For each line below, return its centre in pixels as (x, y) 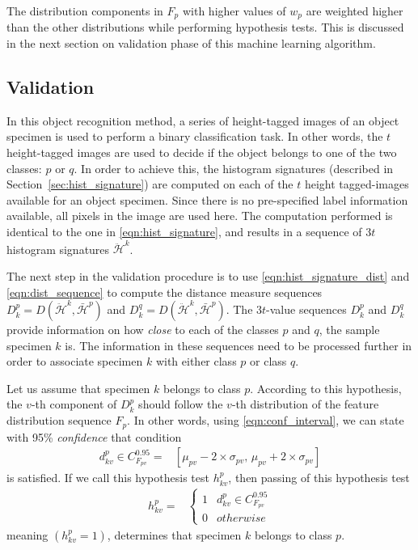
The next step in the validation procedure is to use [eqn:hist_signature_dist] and (208, 275)
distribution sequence (59, 420)
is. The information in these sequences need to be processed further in (239, 345)
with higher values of (234, 11)
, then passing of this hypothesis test (319, 478)
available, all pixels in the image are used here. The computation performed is (200, 216)
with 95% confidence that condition (94, 436)
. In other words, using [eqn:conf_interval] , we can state (266, 420)
